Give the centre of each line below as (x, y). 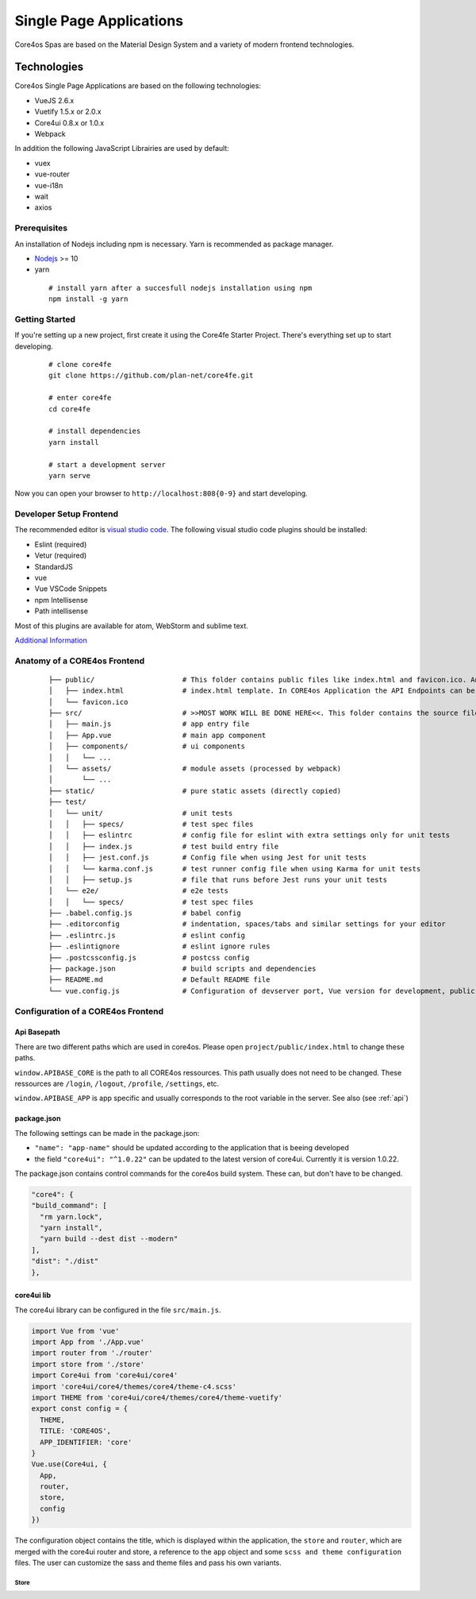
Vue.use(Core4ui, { (69, 1464)
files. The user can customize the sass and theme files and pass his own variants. (148, 1562)
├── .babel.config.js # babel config (145, 913)
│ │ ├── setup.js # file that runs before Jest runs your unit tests (218, 879)
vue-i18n (49, 185)
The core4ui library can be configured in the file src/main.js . (118, 1310)
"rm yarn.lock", (71, 1217)
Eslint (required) (61, 544)
